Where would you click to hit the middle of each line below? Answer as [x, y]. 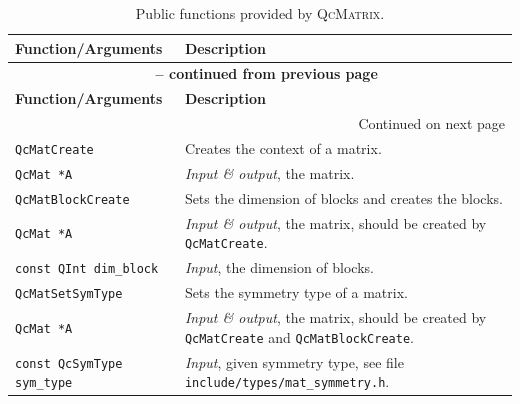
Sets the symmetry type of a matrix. [296, 292]
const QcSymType [69, 363]
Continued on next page [431, 123]
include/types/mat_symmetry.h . [287, 381]
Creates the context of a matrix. [283, 148]
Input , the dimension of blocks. [279, 267]
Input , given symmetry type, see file [294, 361]
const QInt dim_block [87, 269]
